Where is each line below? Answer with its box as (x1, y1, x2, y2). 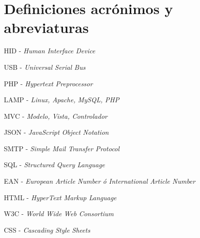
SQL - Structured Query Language (4, 159, 105, 170)
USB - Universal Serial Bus (4, 62, 86, 72)
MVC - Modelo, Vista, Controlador (4, 111, 108, 121)
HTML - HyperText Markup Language (4, 192, 117, 202)
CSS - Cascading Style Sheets (4, 224, 91, 235)
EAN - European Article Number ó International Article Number (4, 176, 196, 186)
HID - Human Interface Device (4, 46, 95, 56)
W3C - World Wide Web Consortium (4, 208, 114, 219)
